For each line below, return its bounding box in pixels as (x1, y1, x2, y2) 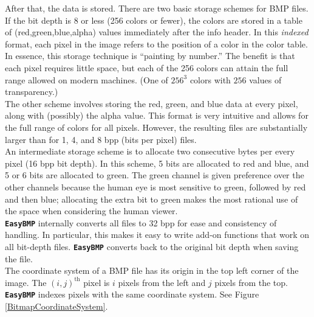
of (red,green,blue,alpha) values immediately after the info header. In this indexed (5, 26, 309, 38)
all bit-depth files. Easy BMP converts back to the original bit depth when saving (5, 240, 299, 253)
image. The (5, 276, 47, 288)
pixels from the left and (118, 276, 206, 288)
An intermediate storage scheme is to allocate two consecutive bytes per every (5, 145, 295, 158)
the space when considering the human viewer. (5, 204, 178, 217)
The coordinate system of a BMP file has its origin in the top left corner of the (5, 264, 299, 277)
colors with (189, 73, 231, 86)
